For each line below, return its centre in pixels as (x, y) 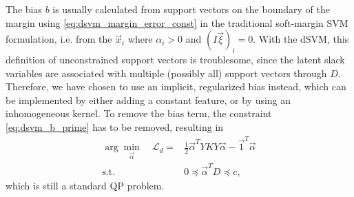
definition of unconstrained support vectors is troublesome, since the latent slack (175, 59)
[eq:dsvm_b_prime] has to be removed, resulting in (115, 126)
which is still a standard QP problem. (85, 185)
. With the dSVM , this (301, 39)
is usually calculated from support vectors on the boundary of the (191, 9)
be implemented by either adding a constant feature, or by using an (148, 100)
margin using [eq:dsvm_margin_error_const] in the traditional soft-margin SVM (177, 22)
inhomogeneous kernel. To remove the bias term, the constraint (139, 113)
